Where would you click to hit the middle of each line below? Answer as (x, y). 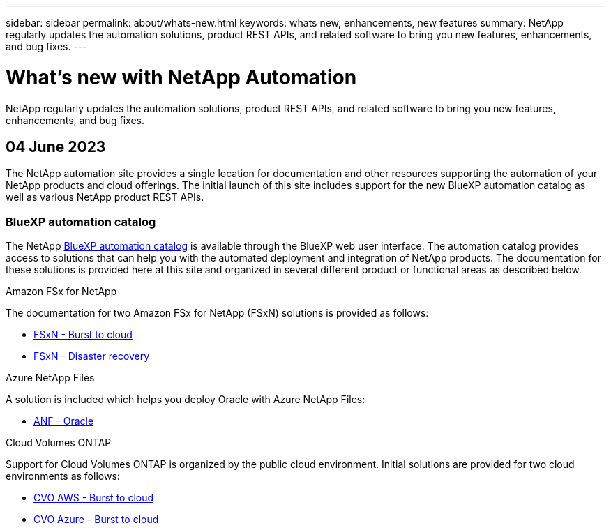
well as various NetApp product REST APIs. (105, 197)
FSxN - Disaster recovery (92, 356)
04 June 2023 (56, 146)
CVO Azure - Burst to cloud (96, 520)
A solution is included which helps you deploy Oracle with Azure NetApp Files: (186, 400)
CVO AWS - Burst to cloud (94, 498)
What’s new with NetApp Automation (181, 77)
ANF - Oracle (64, 421)
